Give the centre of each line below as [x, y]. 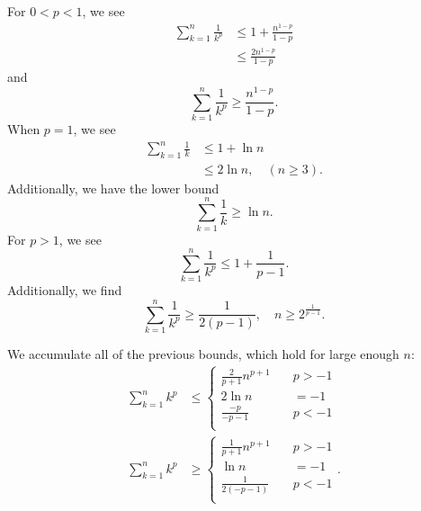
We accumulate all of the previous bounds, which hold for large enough [203, 354]
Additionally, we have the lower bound [113, 188]
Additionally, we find [65, 290]
